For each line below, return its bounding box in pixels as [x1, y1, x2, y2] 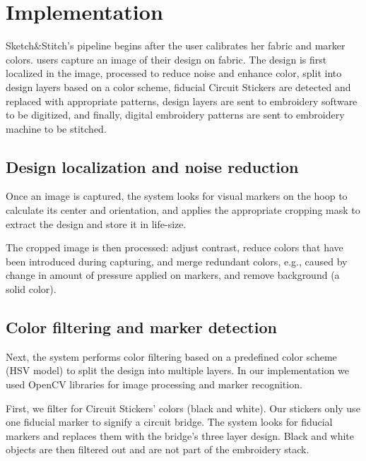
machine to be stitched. [6, 121, 107, 136]
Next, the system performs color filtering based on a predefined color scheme [6, 349, 337, 364]
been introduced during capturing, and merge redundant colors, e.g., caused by [6, 253, 348, 268]
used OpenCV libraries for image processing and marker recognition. [6, 377, 302, 392]
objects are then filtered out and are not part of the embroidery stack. [6, 442, 309, 457]
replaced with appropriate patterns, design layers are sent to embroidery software [6, 93, 358, 108]
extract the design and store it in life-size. [6, 216, 187, 231]
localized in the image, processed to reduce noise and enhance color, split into [6, 66, 342, 80]
